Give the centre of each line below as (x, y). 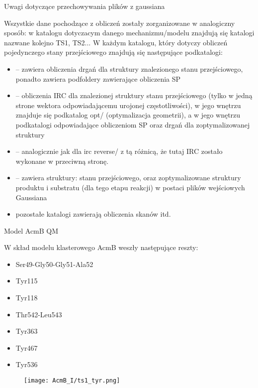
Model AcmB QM (31, 230)
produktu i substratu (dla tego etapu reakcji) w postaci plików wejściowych (130, 187)
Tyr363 (27, 331)
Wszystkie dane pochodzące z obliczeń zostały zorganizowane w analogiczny (120, 23)
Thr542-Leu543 (39, 314)
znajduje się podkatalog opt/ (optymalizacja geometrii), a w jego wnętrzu (128, 115)
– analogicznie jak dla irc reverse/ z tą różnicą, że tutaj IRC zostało (119, 151)
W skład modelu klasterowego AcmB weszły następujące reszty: (101, 247)
